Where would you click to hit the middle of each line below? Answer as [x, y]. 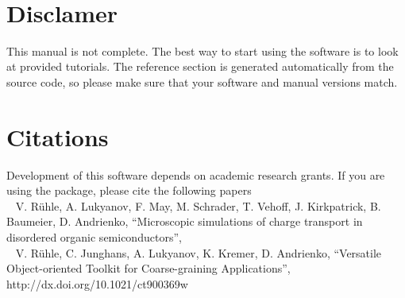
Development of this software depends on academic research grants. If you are [196, 174]
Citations [58, 136]
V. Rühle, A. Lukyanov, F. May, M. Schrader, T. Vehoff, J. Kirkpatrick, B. [198, 205]
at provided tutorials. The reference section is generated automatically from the [200, 66]
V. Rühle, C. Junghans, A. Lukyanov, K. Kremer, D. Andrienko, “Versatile [199, 252]
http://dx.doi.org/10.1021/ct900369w [97, 283]
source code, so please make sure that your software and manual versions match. [202, 81]
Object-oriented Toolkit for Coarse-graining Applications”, [148, 268]
